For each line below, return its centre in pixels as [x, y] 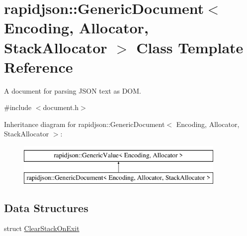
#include [18, 107]
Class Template [190, 47]
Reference [39, 66]
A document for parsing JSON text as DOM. [73, 90]
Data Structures [46, 207]
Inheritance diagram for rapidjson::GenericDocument [84, 124]
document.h [61, 107]
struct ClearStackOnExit [42, 228]
